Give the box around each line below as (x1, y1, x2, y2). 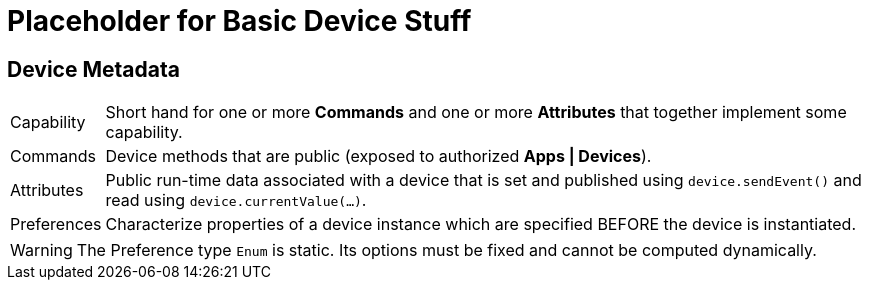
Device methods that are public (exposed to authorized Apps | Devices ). (105, 146, 652, 167)
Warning (10, 240, 73, 261)
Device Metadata (7, 56, 180, 82)
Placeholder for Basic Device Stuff (7, 4, 472, 38)
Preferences (10, 214, 102, 235)
